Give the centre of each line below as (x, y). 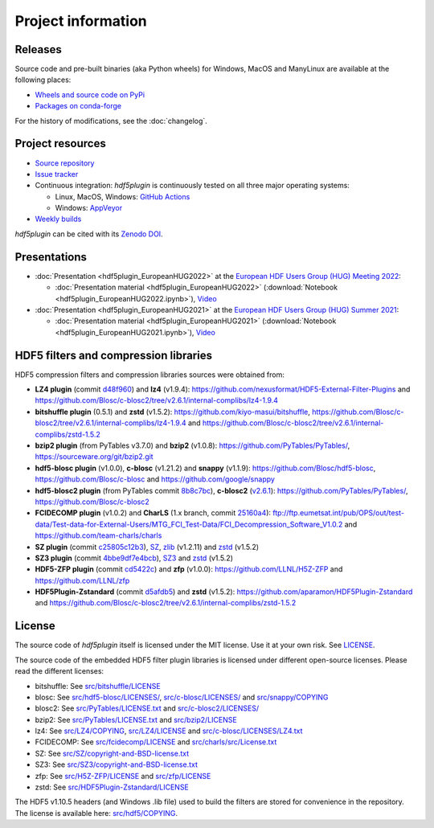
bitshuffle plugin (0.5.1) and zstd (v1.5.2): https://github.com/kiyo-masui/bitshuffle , (173, 412)
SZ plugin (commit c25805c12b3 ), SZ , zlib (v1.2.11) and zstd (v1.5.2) (147, 547)
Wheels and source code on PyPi (90, 94)
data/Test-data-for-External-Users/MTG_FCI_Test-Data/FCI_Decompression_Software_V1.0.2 (189, 524)
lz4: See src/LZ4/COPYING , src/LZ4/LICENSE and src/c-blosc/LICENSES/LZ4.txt (169, 731)
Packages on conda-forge (78, 106)
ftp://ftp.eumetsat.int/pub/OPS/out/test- (339, 513)
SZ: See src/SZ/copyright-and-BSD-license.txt (112, 753)
